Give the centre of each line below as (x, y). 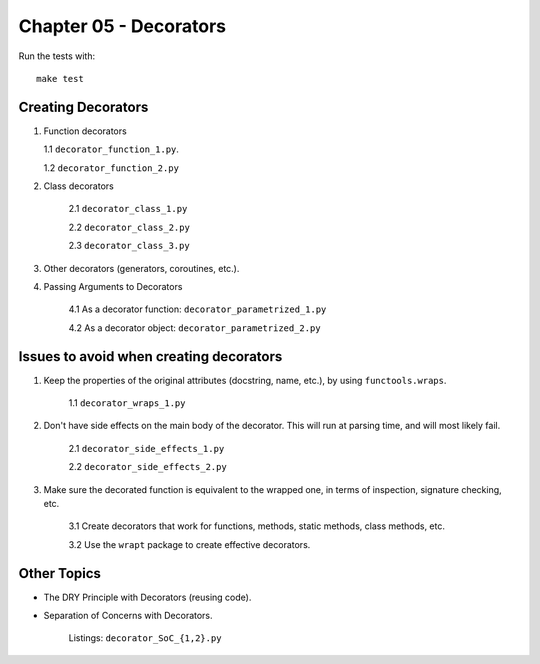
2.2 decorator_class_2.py (129, 227)
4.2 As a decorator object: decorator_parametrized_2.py (194, 327)
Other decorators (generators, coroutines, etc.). (141, 268)
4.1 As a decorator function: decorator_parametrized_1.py (197, 309)
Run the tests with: (56, 56)
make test (60, 78)
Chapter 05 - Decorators (122, 26)
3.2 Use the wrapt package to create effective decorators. (189, 544)
